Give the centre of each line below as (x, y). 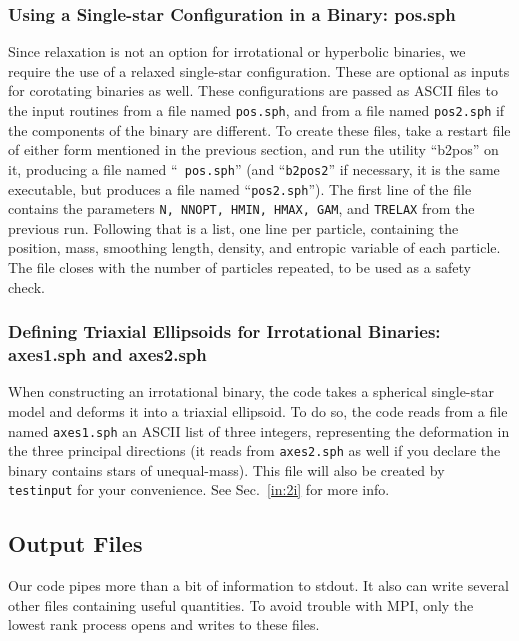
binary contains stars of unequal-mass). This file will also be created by (226, 469)
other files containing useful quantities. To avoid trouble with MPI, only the (241, 604)
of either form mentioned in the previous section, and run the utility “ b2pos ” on (253, 149)
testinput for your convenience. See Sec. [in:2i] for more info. (199, 489)
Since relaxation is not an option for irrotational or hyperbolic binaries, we (237, 51)
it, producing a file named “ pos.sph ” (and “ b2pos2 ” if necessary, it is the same (254, 168)
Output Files (75, 543)
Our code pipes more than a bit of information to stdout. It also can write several (259, 585)
